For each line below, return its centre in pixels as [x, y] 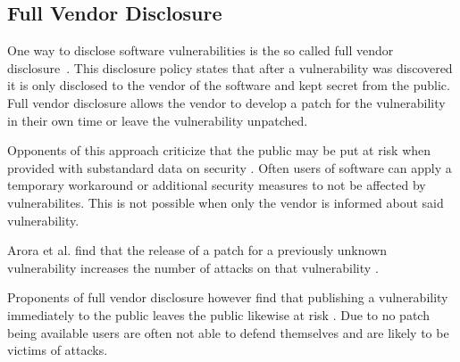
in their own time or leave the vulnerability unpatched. [158, 120]
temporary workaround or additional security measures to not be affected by [217, 185]
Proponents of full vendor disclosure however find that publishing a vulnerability [228, 297]
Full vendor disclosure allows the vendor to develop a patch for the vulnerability [226, 102]
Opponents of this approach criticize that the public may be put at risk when [219, 150]
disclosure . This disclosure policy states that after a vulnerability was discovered [230, 67]
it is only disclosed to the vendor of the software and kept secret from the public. [229, 85]
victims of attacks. [58, 350]
